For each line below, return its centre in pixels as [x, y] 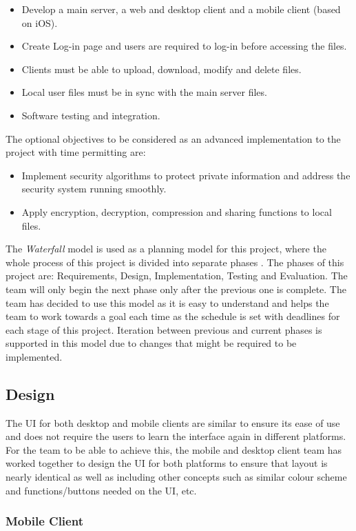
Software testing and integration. [91, 115]
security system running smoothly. [94, 189]
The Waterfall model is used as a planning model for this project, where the [166, 249]
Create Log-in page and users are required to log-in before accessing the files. [184, 46]
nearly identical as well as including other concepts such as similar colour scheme [176, 477]
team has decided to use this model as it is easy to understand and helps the [167, 302]
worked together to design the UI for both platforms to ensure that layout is [167, 463]
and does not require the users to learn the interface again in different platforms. [176, 436]
